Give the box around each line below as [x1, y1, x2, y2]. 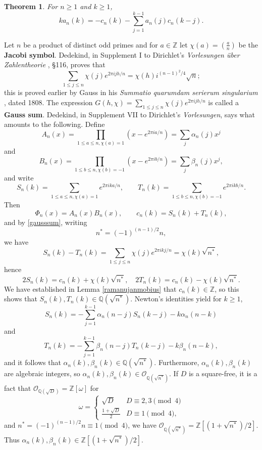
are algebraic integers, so [4, 368, 80, 379]
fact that [4, 383, 31, 393]
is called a [208, 97, 239, 107]
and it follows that [4, 357, 61, 368]
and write [4, 172, 34, 183]
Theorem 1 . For [4, 1, 58, 11]
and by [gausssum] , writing [4, 216, 87, 227]
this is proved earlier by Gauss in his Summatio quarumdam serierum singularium [4, 87, 258, 98]
